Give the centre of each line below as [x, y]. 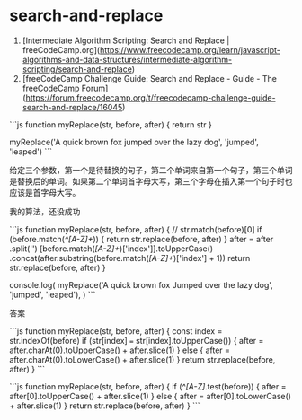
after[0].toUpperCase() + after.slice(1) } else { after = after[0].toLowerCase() [151, 396]
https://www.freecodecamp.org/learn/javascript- [190, 49]
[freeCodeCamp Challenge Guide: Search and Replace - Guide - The [149, 78]
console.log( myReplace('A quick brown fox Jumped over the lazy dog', [142, 284]
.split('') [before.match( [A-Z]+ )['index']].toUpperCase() [111, 249]
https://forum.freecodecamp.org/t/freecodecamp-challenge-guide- [151, 97]
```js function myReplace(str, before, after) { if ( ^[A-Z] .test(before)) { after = [148, 386]
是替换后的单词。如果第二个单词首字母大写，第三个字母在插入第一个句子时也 [151, 181]
